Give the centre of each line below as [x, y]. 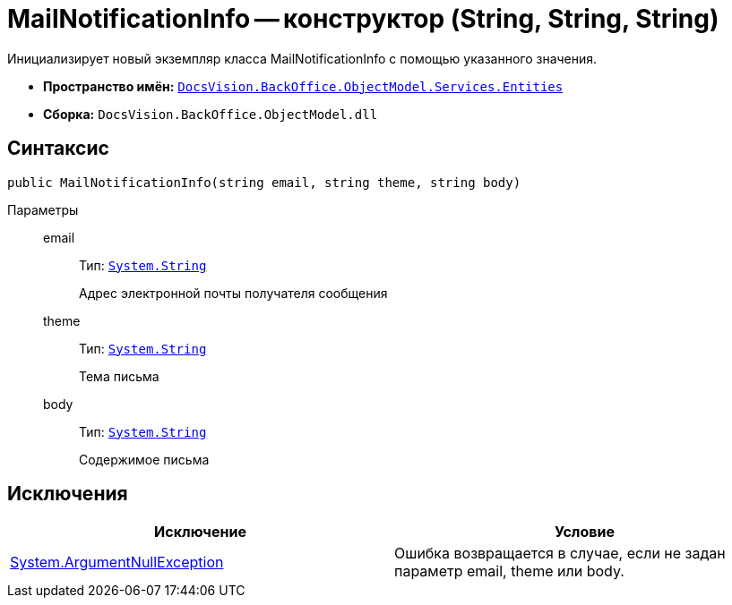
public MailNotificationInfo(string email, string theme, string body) [264, 182]
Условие [585, 532]
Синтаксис [58, 149]
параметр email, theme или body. [509, 571]
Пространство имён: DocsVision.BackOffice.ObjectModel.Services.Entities [303, 86]
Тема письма [119, 376]
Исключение [200, 532]
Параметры [43, 209]
